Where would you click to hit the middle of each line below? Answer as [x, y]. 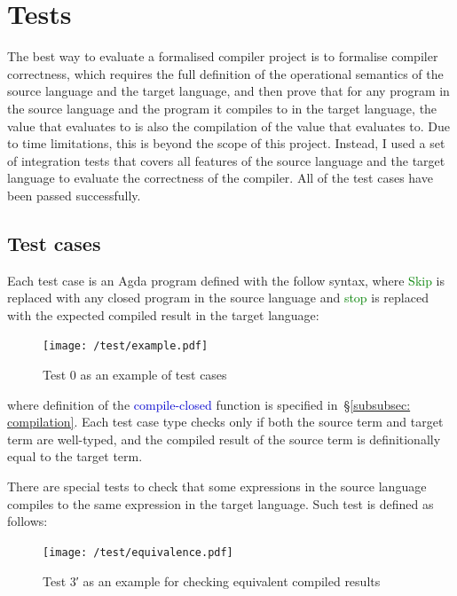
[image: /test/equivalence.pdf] [138, 552]
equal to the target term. [75, 456]
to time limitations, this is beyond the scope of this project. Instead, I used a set [226, 143]
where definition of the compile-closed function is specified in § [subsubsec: [209, 404]
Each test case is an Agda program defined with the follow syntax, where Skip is [226, 280]
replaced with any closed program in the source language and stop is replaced [218, 298]
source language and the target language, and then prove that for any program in [228, 91]
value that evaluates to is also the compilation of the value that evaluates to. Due [229, 125]
